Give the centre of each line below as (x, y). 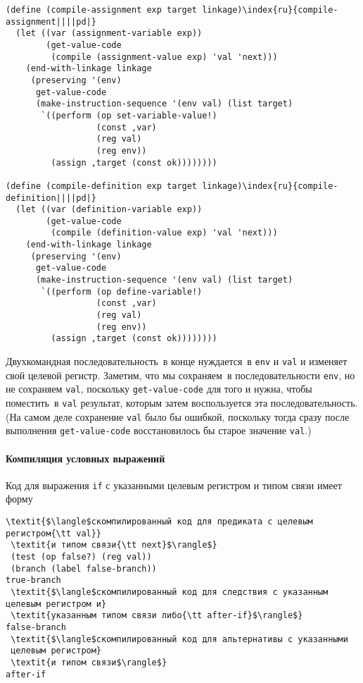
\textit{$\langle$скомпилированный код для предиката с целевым (159, 522)
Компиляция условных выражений (85, 458)
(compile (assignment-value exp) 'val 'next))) (164, 57)
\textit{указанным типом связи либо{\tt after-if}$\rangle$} (157, 616)
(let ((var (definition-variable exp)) (109, 210)
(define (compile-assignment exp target (102, 10)
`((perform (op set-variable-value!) (129, 115)
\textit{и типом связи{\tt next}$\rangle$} (114, 545)
